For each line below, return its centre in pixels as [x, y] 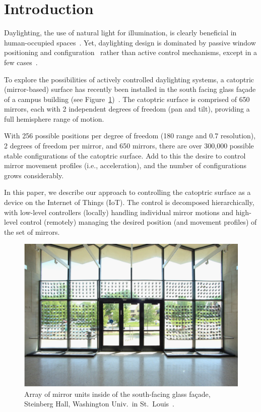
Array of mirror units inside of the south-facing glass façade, [117, 394]
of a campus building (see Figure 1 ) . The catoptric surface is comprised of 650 [127, 99]
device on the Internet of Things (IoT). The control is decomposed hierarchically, [129, 202]
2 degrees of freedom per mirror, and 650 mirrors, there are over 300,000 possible [129, 146]
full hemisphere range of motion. [54, 118]
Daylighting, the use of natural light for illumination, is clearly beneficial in [120, 33]
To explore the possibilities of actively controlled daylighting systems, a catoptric [129, 79]
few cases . [21, 62]
